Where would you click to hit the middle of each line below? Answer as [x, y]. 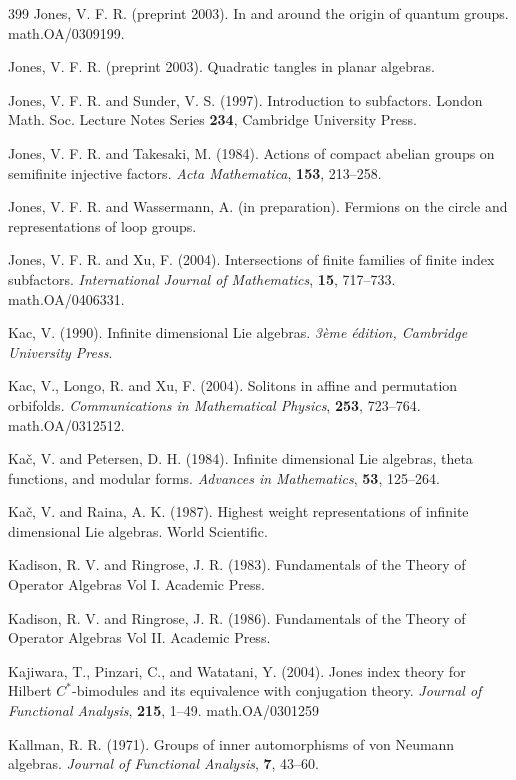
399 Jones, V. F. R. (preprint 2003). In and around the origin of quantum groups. [258, 13]
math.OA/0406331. [66, 298]
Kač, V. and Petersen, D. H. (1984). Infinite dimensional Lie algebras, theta [240, 458]
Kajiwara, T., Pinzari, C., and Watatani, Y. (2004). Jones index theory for [237, 670]
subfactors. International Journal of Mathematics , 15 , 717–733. [202, 278]
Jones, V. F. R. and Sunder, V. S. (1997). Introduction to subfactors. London [245, 99]
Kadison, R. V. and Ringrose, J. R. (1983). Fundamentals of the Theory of [237, 564]
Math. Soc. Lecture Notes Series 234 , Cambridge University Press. [212, 119]
